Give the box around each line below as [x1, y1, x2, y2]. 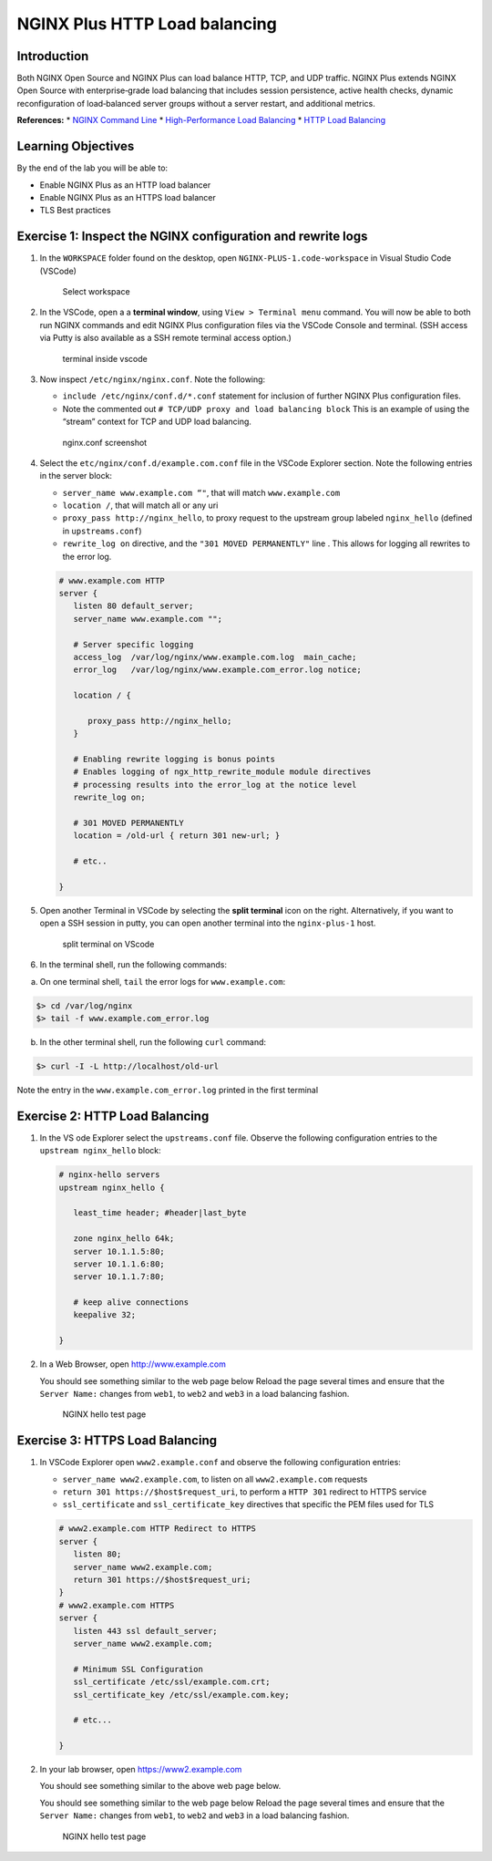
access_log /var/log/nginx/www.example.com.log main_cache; [73, 652, 357, 662]
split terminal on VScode [62, 938, 155, 949]
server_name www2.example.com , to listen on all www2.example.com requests [62, 1473, 368, 1484]
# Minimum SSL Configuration [73, 1664, 204, 1674]
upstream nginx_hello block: [39, 1145, 161, 1156]
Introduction [16, 48, 89, 64]
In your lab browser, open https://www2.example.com [39, 1764, 242, 1775]
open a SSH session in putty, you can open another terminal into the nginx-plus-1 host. [39, 917, 376, 929]
